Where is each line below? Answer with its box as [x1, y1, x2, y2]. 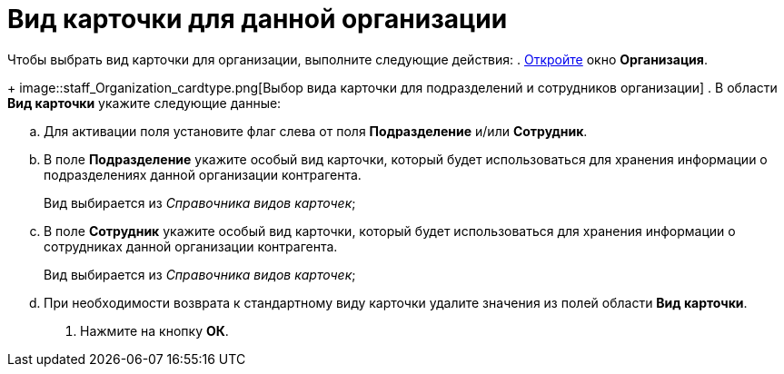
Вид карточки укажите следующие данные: [7, 94, 282, 111]
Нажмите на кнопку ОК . [80, 322, 229, 339]
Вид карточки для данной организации [7, 4, 508, 34]
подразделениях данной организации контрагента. [44, 166, 362, 182]
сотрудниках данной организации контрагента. [44, 238, 338, 254]
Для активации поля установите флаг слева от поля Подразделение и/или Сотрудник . [44, 123, 588, 139]
